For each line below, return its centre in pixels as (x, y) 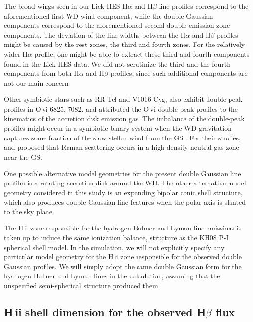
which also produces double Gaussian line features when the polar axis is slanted (125, 202)
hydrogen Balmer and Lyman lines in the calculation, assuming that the (112, 276)
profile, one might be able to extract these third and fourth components (142, 54)
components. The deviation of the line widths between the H (95, 34)
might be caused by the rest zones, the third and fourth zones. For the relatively (125, 44)
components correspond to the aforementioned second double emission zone (117, 25)
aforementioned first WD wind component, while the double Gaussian (109, 15)
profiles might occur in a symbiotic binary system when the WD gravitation (118, 128)
